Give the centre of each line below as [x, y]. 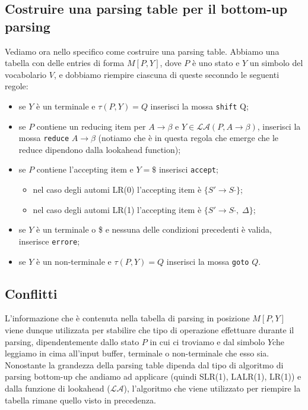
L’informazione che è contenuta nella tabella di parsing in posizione [127, 318]
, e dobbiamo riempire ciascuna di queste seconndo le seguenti [166, 74]
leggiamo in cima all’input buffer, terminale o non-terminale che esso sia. [137, 353]
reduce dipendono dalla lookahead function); [100, 149]
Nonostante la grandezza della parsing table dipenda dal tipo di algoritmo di [144, 364]
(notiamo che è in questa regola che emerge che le [188, 138]
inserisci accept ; [188, 169]
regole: [17, 86]
